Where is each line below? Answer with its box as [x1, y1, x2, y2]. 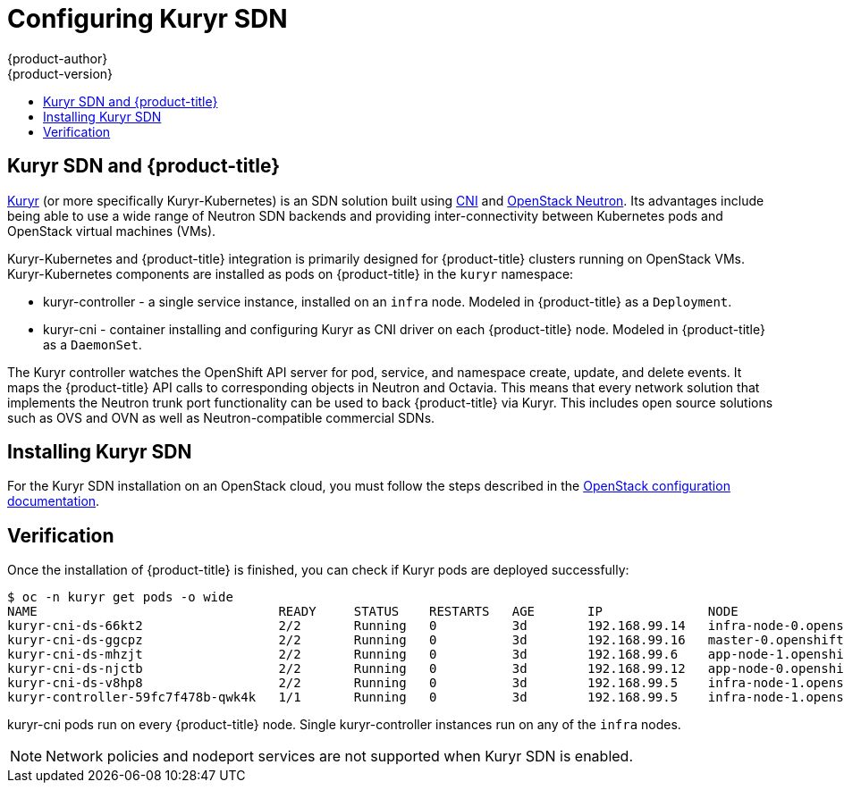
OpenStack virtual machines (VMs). [7, 223, 216, 239]
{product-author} [7, 50, 108, 66]
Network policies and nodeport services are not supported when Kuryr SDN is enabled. [46, 747, 634, 766]
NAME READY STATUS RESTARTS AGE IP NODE [7, 604, 738, 619]
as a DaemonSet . [43, 336, 142, 352]
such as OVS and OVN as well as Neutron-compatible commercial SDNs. [7, 409, 435, 425]
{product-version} [7, 65, 114, 81]
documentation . [7, 493, 100, 509]
